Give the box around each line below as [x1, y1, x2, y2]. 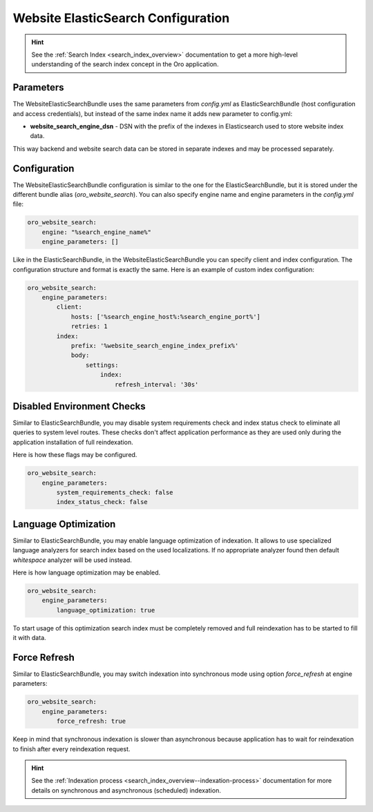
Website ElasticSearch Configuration [12, 10, 230, 26]
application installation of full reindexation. [12, 438, 134, 446]
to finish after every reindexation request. [12, 744, 131, 753]
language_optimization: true [56, 606, 155, 614]
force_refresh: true [56, 717, 126, 725]
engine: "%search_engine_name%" [41, 228, 152, 236]
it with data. [12, 634, 46, 642]
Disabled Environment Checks [12, 400, 146, 412]
